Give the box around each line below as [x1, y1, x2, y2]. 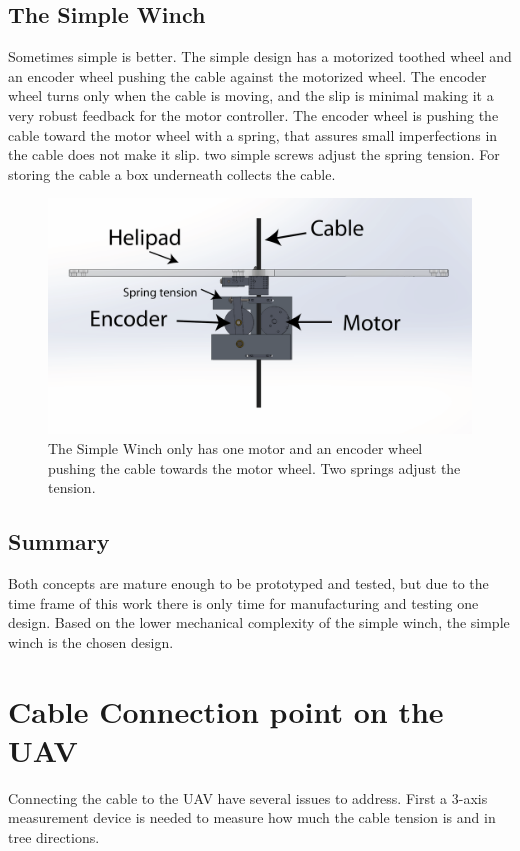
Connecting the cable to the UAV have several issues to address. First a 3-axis [8, 787, 488, 808]
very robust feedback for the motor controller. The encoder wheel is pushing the [8, 104, 499, 125]
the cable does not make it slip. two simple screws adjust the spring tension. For [8, 144, 500, 165]
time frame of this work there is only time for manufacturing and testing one [8, 592, 479, 613]
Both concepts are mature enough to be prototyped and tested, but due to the [8, 572, 489, 593]
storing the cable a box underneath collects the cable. [8, 163, 336, 184]
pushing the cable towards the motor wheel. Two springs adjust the [48, 457, 461, 478]
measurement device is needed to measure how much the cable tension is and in [8, 807, 496, 828]
